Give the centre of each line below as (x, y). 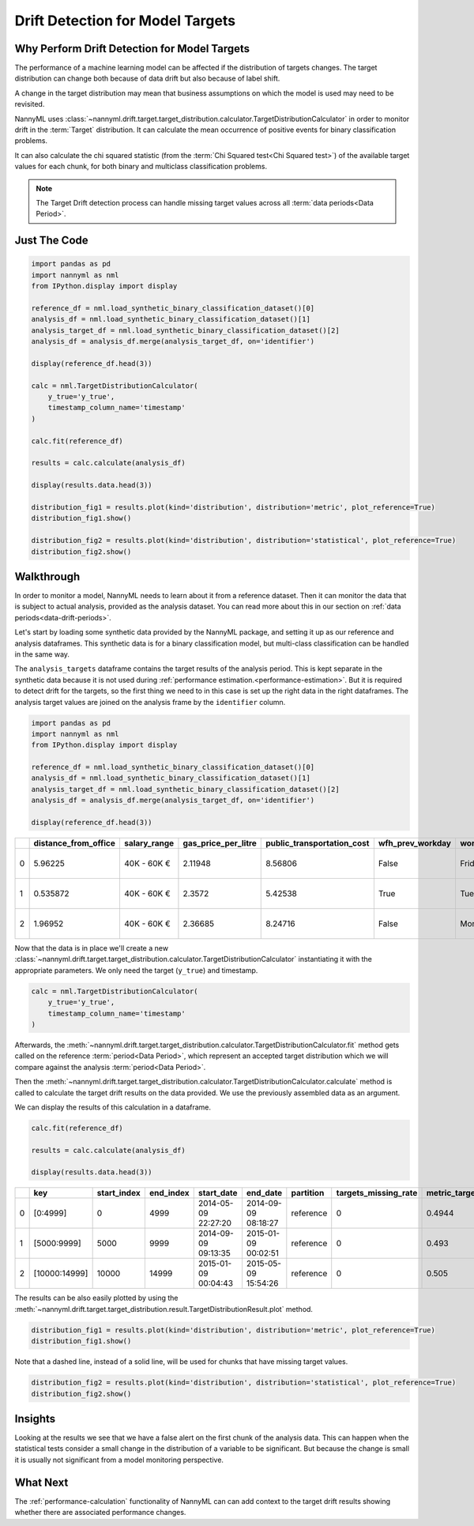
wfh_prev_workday (415, 843)
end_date (264, 1193)
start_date (218, 1193)
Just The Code (51, 241)
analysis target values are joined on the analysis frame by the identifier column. (150, 702)
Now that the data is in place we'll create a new (92, 948)
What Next (41, 1482)
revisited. (30, 104)
